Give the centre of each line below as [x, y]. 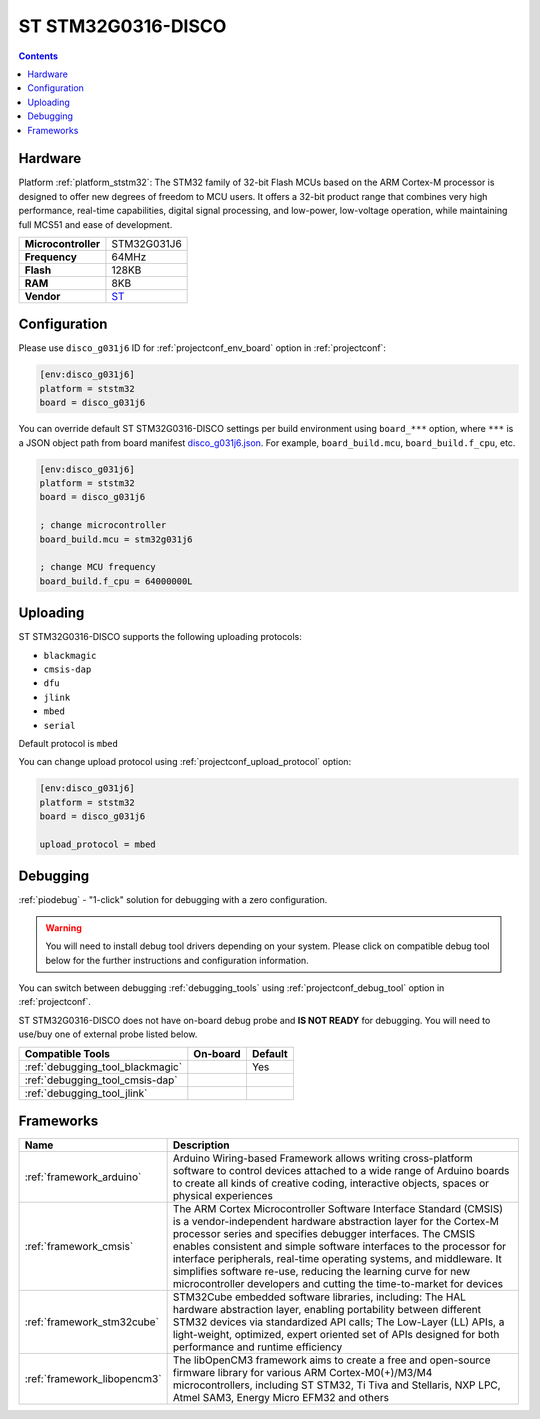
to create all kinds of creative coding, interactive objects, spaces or [331, 1183]
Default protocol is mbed [68, 743]
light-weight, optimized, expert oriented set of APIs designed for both [336, 1335]
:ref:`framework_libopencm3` [93, 1379]
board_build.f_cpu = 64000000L [116, 581]
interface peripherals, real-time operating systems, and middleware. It [337, 1259]
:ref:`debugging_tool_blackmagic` [103, 1067]
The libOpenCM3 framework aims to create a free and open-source [331, 1360]
